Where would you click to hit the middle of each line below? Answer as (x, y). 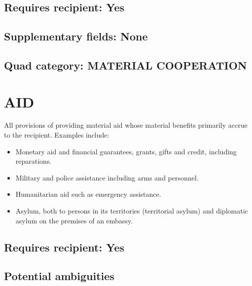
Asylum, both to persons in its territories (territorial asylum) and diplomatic (132, 211)
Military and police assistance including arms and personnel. (107, 177)
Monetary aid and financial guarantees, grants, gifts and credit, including (126, 151)
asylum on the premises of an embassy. (74, 220)
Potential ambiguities (59, 276)
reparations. (34, 161)
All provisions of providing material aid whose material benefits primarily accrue (126, 125)
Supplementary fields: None (76, 36)
